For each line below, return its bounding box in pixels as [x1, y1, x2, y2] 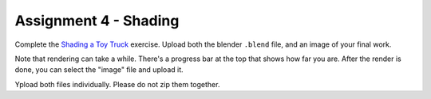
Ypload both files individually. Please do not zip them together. [14, 79, 220, 89]
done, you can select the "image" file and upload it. [14, 65, 184, 74]
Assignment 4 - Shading [14, 12, 180, 29]
